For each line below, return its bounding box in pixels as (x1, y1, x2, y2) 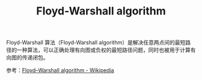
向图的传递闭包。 (6, 54, 49, 61)
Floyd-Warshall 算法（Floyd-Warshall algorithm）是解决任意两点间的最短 (6, 39, 186, 46)
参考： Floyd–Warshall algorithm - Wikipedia (6, 67, 114, 74)
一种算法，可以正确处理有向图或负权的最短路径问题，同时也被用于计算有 (16, 46, 196, 54)
